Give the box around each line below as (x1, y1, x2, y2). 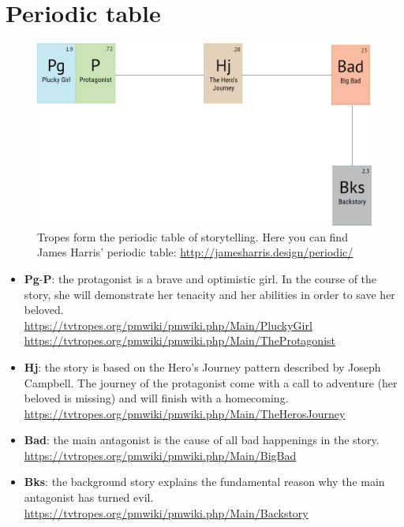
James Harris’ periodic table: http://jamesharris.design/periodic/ (37, 244, 353, 260)
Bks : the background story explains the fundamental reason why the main (24, 473, 385, 490)
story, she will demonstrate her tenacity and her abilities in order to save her (24, 286, 395, 302)
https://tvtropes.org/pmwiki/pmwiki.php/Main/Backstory (24, 504, 309, 521)
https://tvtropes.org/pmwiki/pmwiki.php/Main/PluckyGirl (24, 316, 312, 333)
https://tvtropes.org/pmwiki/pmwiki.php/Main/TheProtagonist (24, 332, 335, 349)
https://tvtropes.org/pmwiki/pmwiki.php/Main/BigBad (24, 447, 297, 463)
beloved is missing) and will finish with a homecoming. (24, 390, 289, 406)
